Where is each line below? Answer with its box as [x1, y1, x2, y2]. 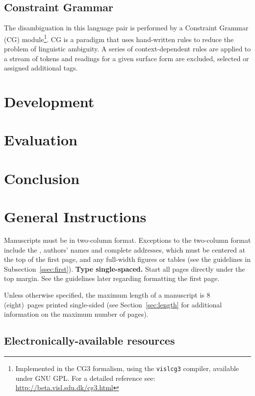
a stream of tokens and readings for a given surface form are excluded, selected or [4, 53, 249, 63]
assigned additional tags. [4, 63, 78, 73]
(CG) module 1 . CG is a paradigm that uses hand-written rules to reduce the [4, 32, 234, 44]
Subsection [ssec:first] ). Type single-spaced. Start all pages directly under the [4, 263, 245, 274]
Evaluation [4, 130, 77, 150]
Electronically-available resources [4, 333, 175, 348]
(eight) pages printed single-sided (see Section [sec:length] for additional [4, 299, 222, 309]
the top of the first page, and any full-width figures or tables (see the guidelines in [4, 254, 251, 264]
